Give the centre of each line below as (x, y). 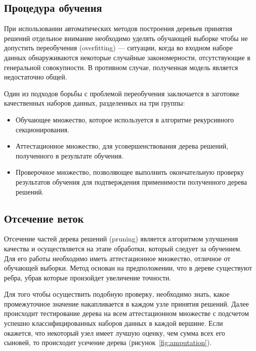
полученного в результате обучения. (69, 155)
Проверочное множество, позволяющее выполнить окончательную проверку (130, 172)
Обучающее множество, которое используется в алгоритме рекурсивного (125, 119)
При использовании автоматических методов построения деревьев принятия (118, 28)
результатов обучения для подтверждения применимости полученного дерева (131, 181)
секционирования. (43, 129)
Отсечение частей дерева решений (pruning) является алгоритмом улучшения (121, 239)
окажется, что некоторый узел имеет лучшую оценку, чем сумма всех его (115, 332)
